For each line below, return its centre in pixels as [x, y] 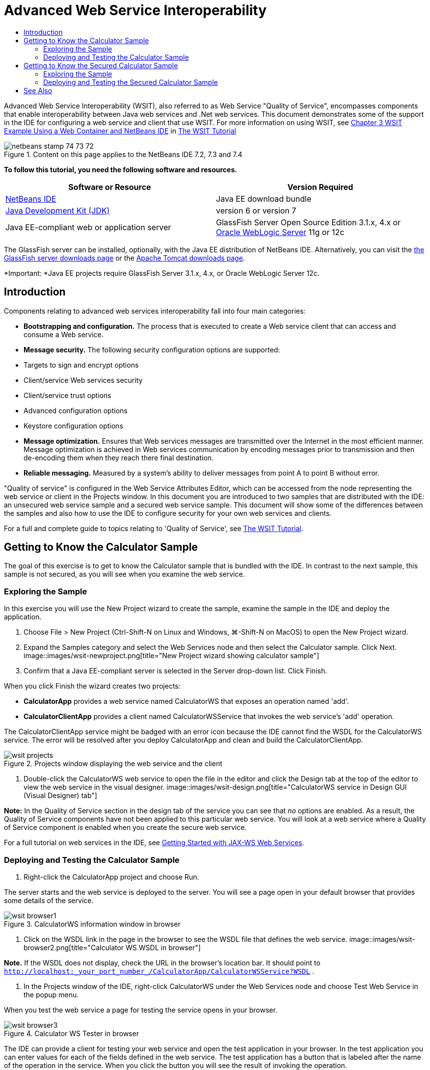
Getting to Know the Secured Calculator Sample [101, 65]
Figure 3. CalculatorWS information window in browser [92, 924]
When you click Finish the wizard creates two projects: [92, 686]
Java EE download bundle [264, 199]
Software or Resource [110, 187]
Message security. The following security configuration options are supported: [152, 349]
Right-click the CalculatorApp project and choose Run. [111, 877]
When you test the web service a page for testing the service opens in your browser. [141, 1010]
